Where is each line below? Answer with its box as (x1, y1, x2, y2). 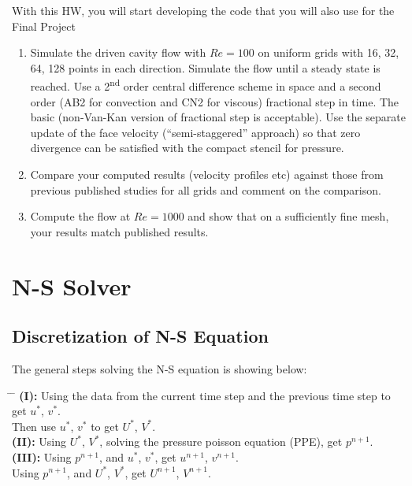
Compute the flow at (30, 208, 131, 224)
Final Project (12, 17, 76, 34)
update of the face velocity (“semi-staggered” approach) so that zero (30, 124, 361, 140)
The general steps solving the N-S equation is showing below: (12, 360, 307, 377)
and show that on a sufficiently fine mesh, (187, 208, 389, 224)
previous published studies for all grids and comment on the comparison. (30, 181, 381, 198)
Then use (12, 417, 57, 434)
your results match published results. (30, 223, 209, 239)
